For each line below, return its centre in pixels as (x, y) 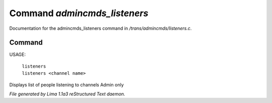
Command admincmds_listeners (79, 13)
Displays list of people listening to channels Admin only (66, 85)
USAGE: (18, 55)
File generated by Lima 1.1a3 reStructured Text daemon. (67, 94)
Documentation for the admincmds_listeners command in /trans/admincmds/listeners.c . (100, 28)
